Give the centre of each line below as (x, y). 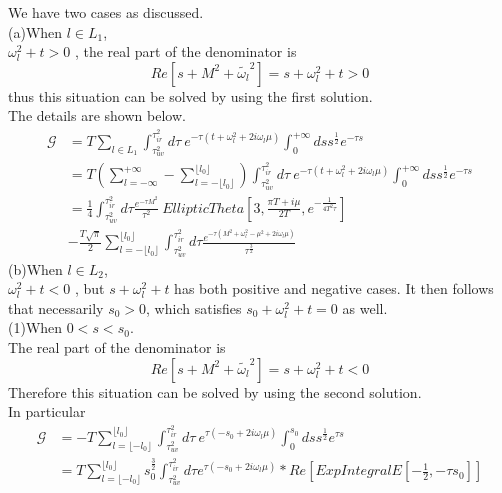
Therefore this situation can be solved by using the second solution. (215, 391)
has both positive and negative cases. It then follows (334, 288)
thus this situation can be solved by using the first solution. (190, 95)
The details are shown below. (97, 115)
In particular (47, 411)
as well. (365, 307)
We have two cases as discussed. (106, 12)
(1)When (35, 327)
